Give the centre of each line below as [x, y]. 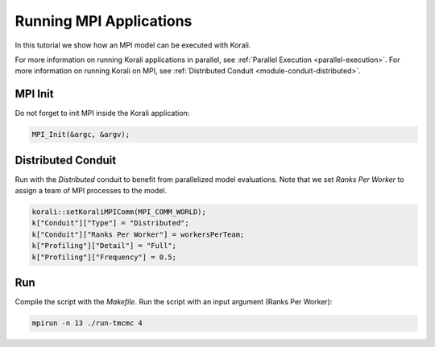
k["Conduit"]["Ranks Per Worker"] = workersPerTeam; [138, 234]
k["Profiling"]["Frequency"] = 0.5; [104, 257]
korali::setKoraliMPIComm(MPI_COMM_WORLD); [119, 212]
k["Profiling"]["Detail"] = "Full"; [104, 246]
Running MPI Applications [104, 21]
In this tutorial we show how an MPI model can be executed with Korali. [133, 45]
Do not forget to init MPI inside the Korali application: [102, 114]
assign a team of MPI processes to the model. [91, 191]
